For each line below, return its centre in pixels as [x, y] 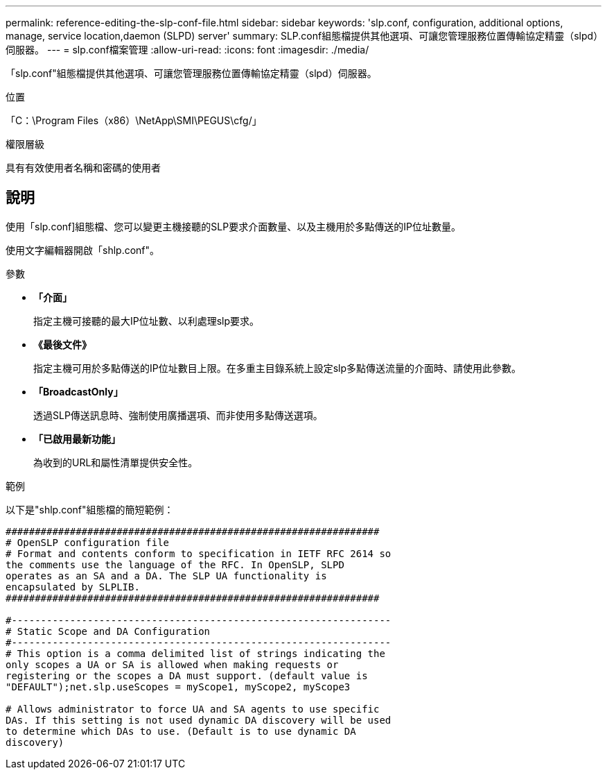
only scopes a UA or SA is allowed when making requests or [172, 664]
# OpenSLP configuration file [88, 542]
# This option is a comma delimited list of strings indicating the [195, 653]
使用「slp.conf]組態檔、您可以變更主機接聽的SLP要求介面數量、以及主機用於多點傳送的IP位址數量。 [233, 226]
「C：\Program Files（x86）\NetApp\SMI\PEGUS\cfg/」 [134, 120]
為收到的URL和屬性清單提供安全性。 [116, 462]
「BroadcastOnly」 [78, 391]
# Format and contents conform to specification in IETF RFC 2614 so [199, 553]
